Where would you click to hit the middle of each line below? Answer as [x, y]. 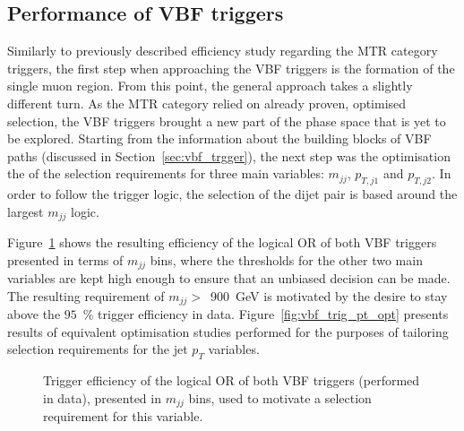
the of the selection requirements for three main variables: [166, 173]
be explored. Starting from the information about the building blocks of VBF [219, 138]
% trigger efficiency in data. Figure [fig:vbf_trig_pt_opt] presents [266, 314]
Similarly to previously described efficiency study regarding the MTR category [223, 51]
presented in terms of [65, 259]
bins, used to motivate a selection [280, 397]
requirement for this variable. [123, 416]
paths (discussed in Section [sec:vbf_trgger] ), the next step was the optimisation [229, 155]
